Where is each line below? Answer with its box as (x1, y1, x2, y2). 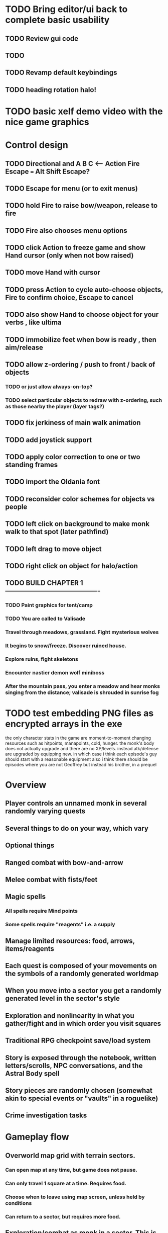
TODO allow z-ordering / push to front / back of (5, 361, 155, 369)
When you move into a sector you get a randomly (5, 987, 161, 995)
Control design (5, 139, 69, 151)
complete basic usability (5, 14, 110, 26)
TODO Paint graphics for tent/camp (5, 602, 93, 609)
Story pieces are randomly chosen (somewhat (5, 1086, 153, 1095)
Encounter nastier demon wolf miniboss (5, 669, 105, 676)
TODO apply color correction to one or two (5, 453, 140, 461)
